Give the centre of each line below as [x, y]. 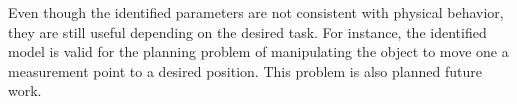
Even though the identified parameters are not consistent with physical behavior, [256, 12]
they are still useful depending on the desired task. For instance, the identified [247, 31]
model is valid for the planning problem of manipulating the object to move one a [258, 51]
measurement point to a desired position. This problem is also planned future [245, 70]
